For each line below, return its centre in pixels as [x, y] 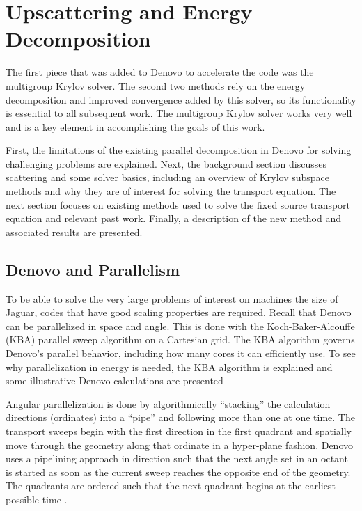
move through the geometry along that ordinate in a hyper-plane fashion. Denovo [180, 445]
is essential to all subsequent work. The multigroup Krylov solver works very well [179, 113]
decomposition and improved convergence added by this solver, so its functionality [181, 99]
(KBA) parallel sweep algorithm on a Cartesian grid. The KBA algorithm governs [180, 339]
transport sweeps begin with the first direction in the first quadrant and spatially [179, 431]
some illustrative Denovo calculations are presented [115, 380]
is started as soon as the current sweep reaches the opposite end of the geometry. [178, 472]
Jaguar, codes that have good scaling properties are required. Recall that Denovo [179, 312]
